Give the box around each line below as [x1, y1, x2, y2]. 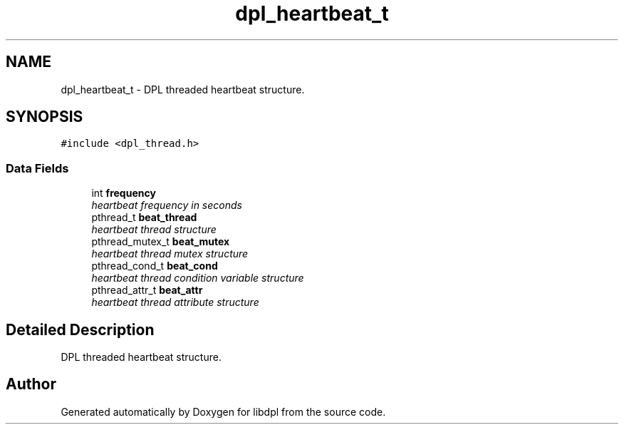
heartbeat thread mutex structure [91, 247, 249, 260]
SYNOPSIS [6, 108, 83, 126]
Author [6, 375, 56, 394]
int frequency [91, 187, 156, 200]
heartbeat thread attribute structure [91, 296, 259, 309]
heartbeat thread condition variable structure [91, 272, 304, 285]
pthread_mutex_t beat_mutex [91, 235, 230, 248]
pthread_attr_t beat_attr [91, 284, 203, 297]
